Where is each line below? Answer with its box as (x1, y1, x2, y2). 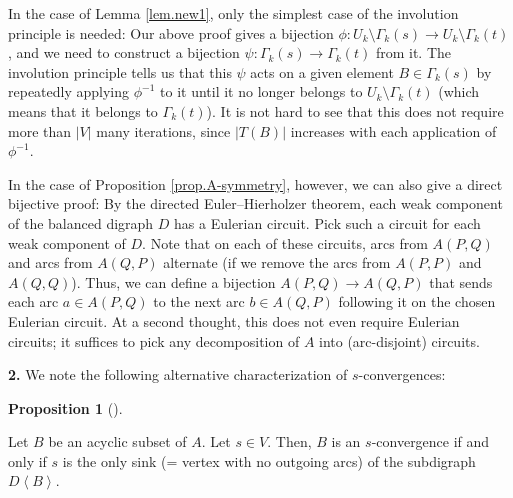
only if (8, 450, 47, 471)
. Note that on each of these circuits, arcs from (142, 232, 428, 253)
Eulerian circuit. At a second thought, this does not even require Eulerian (8, 310, 460, 331)
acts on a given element (250, 61, 394, 82)
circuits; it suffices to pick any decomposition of (8, 330, 300, 351)
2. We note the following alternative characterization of (8, 364, 348, 385)
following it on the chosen (338, 291, 496, 312)
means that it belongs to (8, 100, 158, 121)
